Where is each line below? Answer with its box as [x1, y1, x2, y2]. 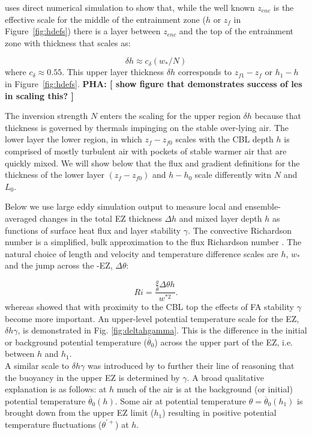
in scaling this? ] [5, 89, 74, 102]
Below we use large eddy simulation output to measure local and [5, 200, 242, 213]
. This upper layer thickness [62, 65, 164, 78]
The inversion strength [5, 109, 88, 122]
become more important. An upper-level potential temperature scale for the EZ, [5, 312, 299, 324]
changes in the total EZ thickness [39, 211, 162, 224]
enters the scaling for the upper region [100, 109, 241, 122]
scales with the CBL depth [175, 133, 274, 145]
